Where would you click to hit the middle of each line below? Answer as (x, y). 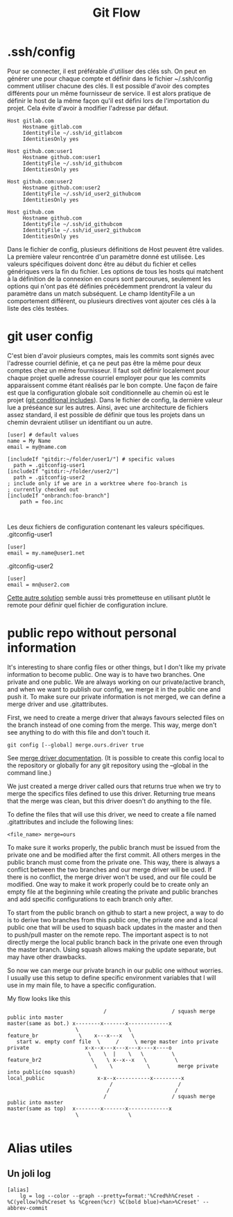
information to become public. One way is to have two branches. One (106, 674)
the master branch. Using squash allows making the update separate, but (112, 949)
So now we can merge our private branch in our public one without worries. (115, 970)
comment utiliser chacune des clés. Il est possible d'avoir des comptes (109, 85)
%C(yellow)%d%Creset (37, 1202)
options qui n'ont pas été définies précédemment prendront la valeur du (110, 286)
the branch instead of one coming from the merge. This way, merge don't (112, 725)
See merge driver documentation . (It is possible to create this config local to (116, 758)
